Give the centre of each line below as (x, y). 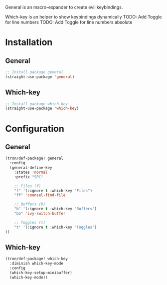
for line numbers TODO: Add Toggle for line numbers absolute (69, 22)
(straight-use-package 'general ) (40, 77)
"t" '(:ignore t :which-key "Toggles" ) (56, 227)
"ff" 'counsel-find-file (40, 195)
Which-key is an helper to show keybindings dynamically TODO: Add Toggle (83, 17)
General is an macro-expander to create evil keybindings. (64, 7)
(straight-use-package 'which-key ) (42, 109)
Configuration (35, 129)
